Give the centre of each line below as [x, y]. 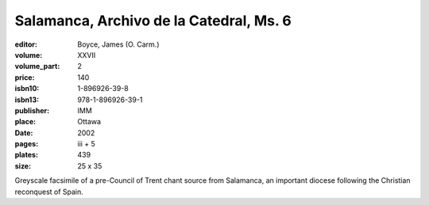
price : [25, 77]
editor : [26, 44]
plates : [27, 155]
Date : [24, 133]
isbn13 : [27, 100]
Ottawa [89, 122]
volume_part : [37, 66]
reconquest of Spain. [49, 192]
